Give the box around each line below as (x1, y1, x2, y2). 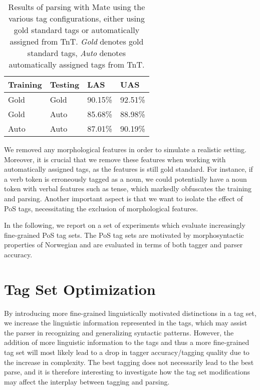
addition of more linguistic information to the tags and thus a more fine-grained (4, 337, 249, 347)
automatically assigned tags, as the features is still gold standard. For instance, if (4, 164, 253, 174)
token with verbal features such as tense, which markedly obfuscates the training (4, 183, 252, 194)
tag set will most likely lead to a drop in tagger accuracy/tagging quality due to (4, 347, 249, 357)
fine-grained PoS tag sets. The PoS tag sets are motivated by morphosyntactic (4, 229, 244, 240)
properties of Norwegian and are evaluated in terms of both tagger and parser (4, 239, 243, 250)
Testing (50, 79, 80, 90)
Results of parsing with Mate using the (8, 1, 145, 13)
